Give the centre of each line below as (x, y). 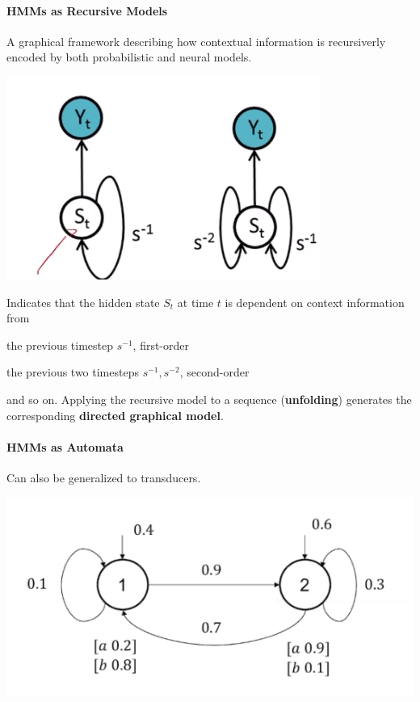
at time (195, 302)
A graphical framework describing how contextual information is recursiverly (196, 41)
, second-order (214, 372)
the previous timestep (60, 345)
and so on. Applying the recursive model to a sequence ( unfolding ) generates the (209, 399)
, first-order (161, 345)
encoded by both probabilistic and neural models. (129, 57)
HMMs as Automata (65, 446)
